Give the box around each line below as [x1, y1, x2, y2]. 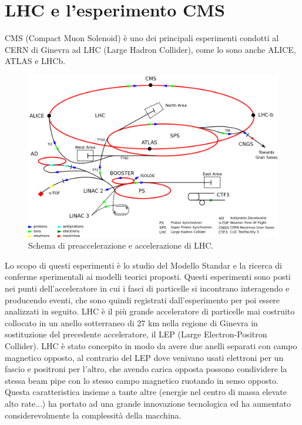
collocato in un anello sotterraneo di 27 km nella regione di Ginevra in [5, 316, 258, 329]
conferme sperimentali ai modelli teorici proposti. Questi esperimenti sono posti [5, 270, 291, 283]
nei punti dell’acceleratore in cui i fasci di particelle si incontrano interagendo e [5, 282, 290, 295]
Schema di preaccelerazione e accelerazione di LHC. [28, 239, 214, 252]
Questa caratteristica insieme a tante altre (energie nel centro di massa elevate [5, 386, 287, 398]
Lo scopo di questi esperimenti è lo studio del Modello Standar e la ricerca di [5, 259, 282, 271]
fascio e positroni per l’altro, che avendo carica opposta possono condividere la [5, 363, 287, 375]
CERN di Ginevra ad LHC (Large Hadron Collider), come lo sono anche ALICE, [5, 43, 296, 55]
